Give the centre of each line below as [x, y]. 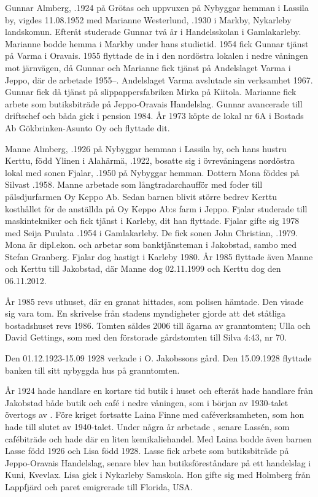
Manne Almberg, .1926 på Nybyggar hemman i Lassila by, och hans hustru [146, 148]
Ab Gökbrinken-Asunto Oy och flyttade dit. [87, 127]
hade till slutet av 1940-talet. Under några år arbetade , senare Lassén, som [147, 426]
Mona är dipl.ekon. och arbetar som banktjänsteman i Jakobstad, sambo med [151, 245]
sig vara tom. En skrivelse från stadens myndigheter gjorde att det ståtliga [145, 313]
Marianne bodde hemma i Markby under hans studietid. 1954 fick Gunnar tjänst [157, 43]
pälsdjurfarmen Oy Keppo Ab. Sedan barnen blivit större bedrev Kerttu [141, 196]
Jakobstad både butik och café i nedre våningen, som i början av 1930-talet [147, 402]
